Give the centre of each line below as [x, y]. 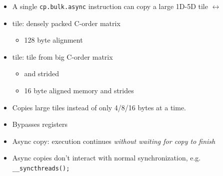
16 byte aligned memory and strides [79, 91]
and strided [41, 73]
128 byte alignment [53, 40]
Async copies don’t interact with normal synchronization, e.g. [106, 158]
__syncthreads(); [41, 168]
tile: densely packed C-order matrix [66, 23]
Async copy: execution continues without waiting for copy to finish [114, 141]
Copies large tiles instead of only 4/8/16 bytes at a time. [99, 107]
